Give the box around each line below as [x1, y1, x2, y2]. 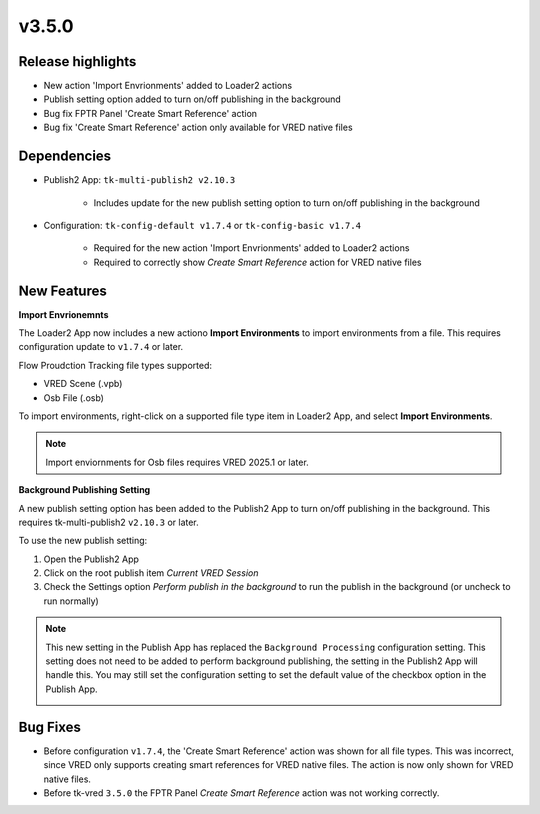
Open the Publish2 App [43, 553, 140, 565]
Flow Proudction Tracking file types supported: [18, 359, 212, 371]
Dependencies [18, 148, 112, 165]
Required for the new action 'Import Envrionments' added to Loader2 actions [93, 242, 410, 254]
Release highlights [18, 53, 137, 70]
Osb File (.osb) [43, 391, 105, 404]
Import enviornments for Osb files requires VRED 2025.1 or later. [45, 456, 309, 468]
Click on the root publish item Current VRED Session [43, 567, 259, 579]
